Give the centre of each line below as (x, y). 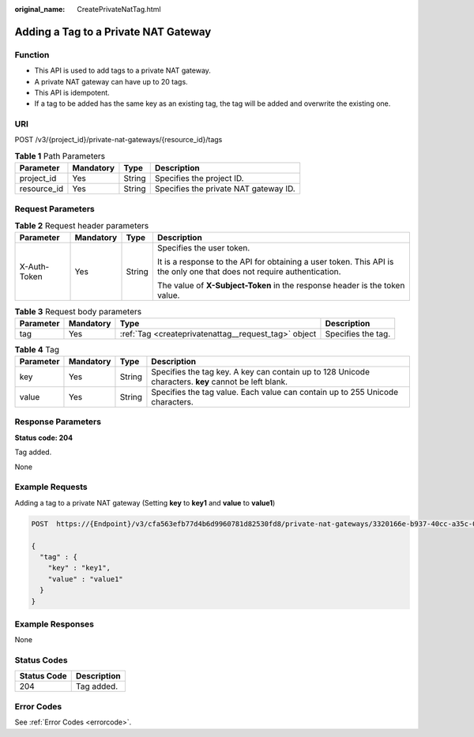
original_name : (40, 9)
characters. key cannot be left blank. (220, 382)
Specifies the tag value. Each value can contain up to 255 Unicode (275, 393)
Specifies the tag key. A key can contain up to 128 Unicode (261, 372)
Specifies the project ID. (199, 179)
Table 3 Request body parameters (78, 311)
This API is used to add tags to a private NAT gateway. (122, 70)
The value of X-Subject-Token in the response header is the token (281, 286)
